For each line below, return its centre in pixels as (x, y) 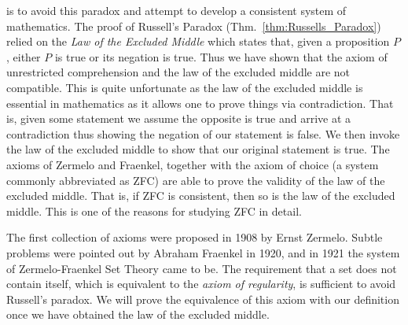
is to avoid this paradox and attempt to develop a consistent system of (176, 10)
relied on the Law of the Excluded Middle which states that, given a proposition (198, 41)
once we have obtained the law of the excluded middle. (138, 314)
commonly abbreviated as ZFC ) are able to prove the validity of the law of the (196, 180)
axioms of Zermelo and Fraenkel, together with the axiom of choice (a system (193, 164)
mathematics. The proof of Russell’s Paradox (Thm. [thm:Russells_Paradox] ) (194, 26)
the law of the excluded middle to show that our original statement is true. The (198, 149)
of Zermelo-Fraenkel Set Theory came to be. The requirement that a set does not (202, 268)
